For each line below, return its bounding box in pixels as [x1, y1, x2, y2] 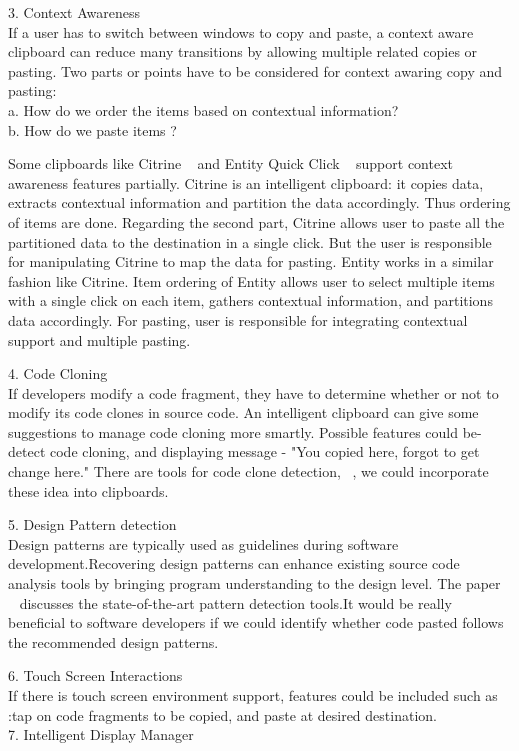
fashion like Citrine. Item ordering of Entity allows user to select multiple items [8, 270, 495, 291]
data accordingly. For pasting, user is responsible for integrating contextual [8, 309, 468, 330]
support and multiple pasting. [8, 329, 191, 350]
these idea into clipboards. [8, 480, 169, 501]
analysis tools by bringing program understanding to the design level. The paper [8, 573, 501, 594]
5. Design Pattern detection [8, 514, 177, 535]
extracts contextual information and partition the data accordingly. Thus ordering [8, 192, 511, 213]
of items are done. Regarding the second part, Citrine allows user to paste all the [8, 211, 505, 232]
